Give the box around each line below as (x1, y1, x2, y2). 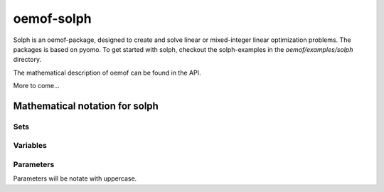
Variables (13, 141, 48, 151)
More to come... (13, 82, 60, 90)
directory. (13, 55, 42, 64)
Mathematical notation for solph (13, 100, 159, 112)
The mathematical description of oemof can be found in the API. (13, 68, 201, 77)
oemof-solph (13, 11, 92, 26)
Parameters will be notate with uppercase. (13, 174, 137, 183)
